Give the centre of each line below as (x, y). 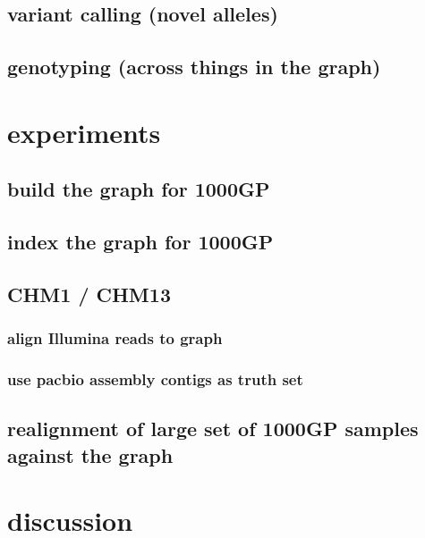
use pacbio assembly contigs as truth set (155, 379)
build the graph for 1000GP (139, 189)
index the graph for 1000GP (140, 242)
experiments (84, 132)
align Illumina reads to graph (115, 338)
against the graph (90, 454)
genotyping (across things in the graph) (194, 67)
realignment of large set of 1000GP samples (213, 429)
